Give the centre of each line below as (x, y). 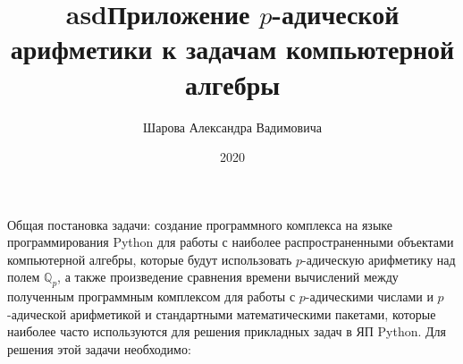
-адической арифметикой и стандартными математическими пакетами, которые (222, 313)
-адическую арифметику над (379, 259)
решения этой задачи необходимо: (99, 349)
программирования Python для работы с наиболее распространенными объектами (231, 242)
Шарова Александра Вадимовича (232, 127)
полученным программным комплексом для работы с (152, 296)
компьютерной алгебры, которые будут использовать (150, 259)
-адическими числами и (369, 296)
